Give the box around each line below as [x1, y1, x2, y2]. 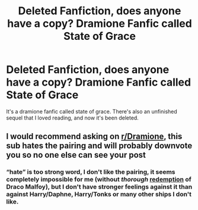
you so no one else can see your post [6, 150, 146, 160]
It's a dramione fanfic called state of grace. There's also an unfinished [6, 108, 178, 115]
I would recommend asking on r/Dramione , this [6, 131, 183, 142]
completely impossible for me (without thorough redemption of [6, 175, 191, 184]
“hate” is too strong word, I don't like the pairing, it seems [6, 168, 175, 176]
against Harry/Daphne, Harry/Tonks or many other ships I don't [6, 190, 191, 199]
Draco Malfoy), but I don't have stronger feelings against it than [6, 183, 193, 191]
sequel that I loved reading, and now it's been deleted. [6, 114, 139, 121]
